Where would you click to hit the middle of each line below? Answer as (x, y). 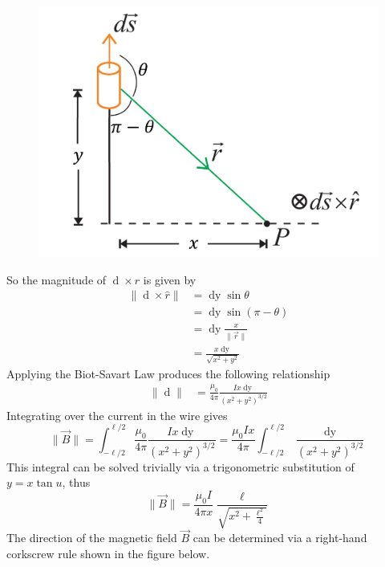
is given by (170, 279)
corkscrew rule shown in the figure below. (108, 553)
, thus (76, 482)
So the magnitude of (57, 279)
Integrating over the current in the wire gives (117, 415)
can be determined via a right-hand (280, 538)
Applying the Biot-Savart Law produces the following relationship (168, 373)
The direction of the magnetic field (92, 538)
